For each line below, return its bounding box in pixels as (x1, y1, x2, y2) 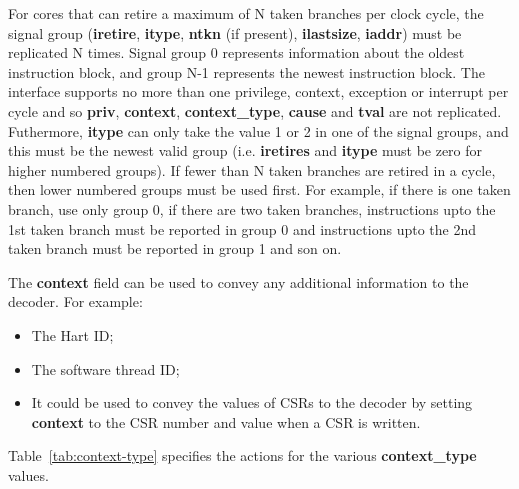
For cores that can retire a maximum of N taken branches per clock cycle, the (8, 3, 484, 23)
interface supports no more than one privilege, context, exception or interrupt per (8, 81, 509, 102)
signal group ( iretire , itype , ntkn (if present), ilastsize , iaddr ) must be (8, 22, 462, 43)
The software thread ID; (31, 358, 180, 379)
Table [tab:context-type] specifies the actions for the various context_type (8, 445, 477, 466)
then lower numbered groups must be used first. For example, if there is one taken (8, 179, 511, 200)
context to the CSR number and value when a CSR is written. (31, 411, 421, 432)
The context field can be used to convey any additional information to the (8, 271, 469, 292)
